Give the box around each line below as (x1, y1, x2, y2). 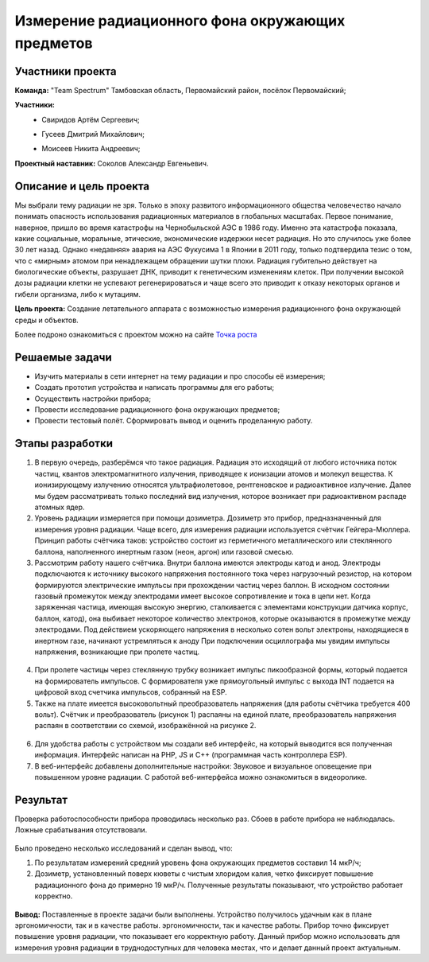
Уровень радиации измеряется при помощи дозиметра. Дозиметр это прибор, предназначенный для (34, 513, 381, 523)
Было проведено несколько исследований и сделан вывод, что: (14, 843, 234, 853)
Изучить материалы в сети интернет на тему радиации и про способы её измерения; (34, 371, 326, 381)
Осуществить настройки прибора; (34, 394, 151, 403)
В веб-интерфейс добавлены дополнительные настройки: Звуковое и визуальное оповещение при (34, 761, 373, 771)
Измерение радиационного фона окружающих (14, 12, 346, 29)
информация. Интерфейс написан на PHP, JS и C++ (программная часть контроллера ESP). (34, 750, 348, 760)
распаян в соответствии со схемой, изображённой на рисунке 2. (34, 721, 257, 730)
